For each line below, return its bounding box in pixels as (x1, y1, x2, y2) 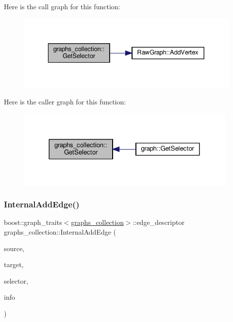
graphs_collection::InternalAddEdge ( (4, 227, 116, 237)
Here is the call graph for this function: (4, 1, 120, 11)
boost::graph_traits (4, 217, 62, 227)
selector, (4, 275, 28, 286)
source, (4, 243, 25, 253)
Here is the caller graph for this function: (4, 96, 126, 106)
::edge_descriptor (133, 217, 184, 227)
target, (4, 259, 24, 270)
